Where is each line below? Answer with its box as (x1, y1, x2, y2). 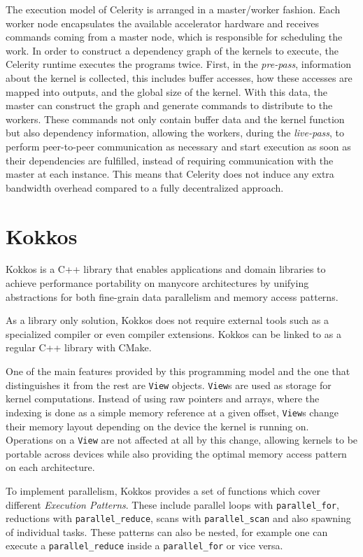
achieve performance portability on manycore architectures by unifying (6, 276, 309, 290)
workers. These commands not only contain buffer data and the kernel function (6, 111, 345, 126)
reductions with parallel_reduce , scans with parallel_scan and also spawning (6, 511, 351, 526)
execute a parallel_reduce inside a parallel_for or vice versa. (6, 538, 283, 553)
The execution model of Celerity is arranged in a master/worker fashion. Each (6, 2, 341, 16)
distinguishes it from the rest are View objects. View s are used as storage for (6, 377, 332, 392)
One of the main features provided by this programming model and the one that (6, 364, 350, 378)
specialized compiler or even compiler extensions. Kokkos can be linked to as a (6, 326, 341, 341)
